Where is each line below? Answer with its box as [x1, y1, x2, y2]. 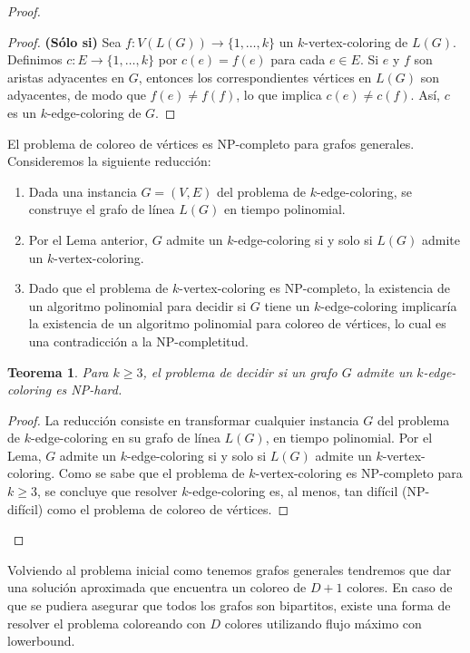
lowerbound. [7, 631, 75, 650]
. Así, [410, 85, 440, 104]
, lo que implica [236, 85, 322, 104]
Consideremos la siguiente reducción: [7, 151, 211, 171]
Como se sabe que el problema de [58, 463, 245, 482]
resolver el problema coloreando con [7, 613, 206, 632]
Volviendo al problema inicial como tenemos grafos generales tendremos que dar [7, 560, 452, 579]
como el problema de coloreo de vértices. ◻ [46, 499, 289, 518]
